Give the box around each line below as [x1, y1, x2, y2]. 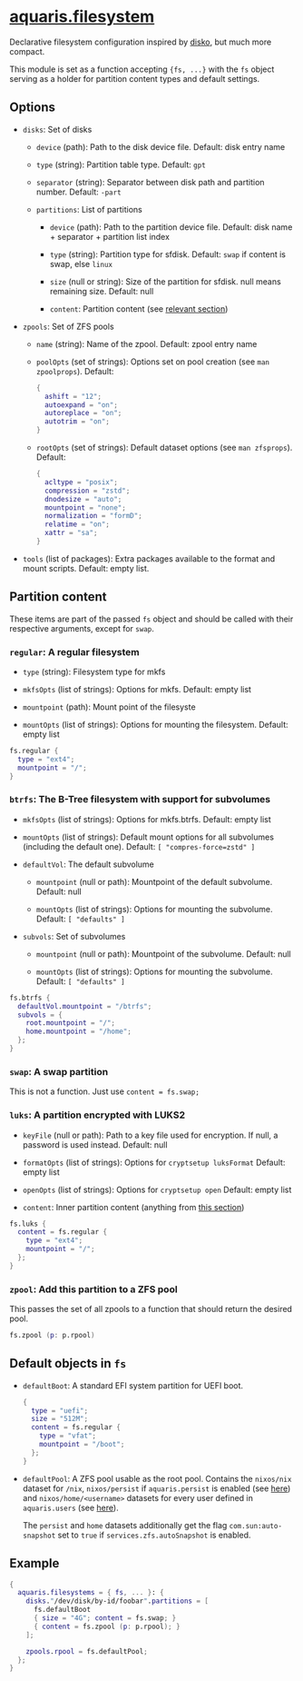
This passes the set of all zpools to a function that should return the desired [9, 1304, 293, 1315]
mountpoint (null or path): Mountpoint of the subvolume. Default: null [35, 948, 292, 960]
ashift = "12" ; [44, 392, 103, 401]
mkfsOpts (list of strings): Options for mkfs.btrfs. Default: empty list [22, 813, 272, 824]
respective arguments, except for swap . [9, 622, 154, 633]
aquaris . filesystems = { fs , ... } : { [17, 1588, 165, 1597]
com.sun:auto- [229, 1521, 283, 1530]
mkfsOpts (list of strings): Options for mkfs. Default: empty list [22, 683, 252, 694]
